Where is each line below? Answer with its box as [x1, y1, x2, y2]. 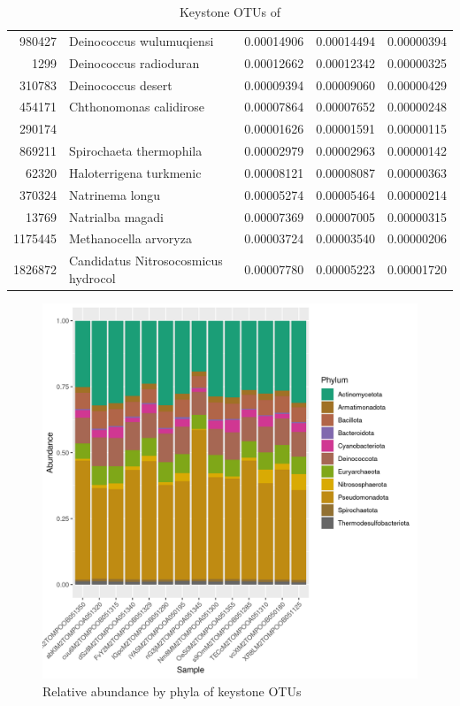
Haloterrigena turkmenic [69, 163, 202, 181]
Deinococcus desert [69, 75, 172, 94]
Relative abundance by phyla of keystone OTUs [42, 681, 302, 700]
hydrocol [69, 268, 116, 287]
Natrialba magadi [69, 207, 165, 226]
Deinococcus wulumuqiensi [69, 31, 214, 50]
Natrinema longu [69, 185, 161, 203]
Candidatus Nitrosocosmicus [69, 251, 223, 270]
